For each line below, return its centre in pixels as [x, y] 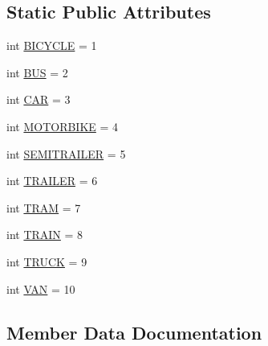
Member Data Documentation [134, 332]
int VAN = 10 [41, 288]
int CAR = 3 [39, 99]
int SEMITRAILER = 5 [66, 153]
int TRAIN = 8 [45, 235]
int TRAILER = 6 [52, 181]
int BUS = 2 [37, 72]
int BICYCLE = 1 [52, 45]
